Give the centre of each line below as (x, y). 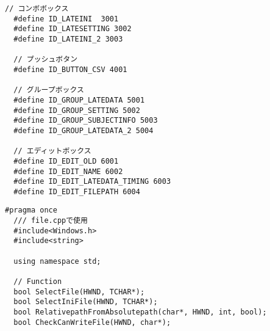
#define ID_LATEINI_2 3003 (68, 39)
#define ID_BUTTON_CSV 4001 (70, 69)
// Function (38, 282)
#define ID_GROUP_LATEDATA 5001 (79, 100)
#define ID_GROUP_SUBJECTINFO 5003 (86, 121)
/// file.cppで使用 (51, 221)
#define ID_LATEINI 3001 (66, 19)
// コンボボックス (37, 9)
